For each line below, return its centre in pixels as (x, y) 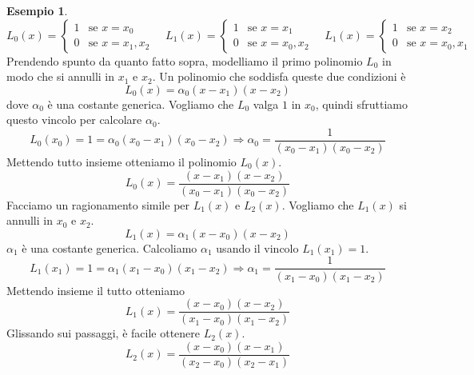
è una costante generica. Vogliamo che (141, 104)
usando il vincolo (257, 247)
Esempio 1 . (37, 10)
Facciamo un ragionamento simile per (98, 204)
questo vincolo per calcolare (74, 120)
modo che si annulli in (61, 76)
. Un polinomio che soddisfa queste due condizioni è (279, 76)
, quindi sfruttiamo (361, 104)
